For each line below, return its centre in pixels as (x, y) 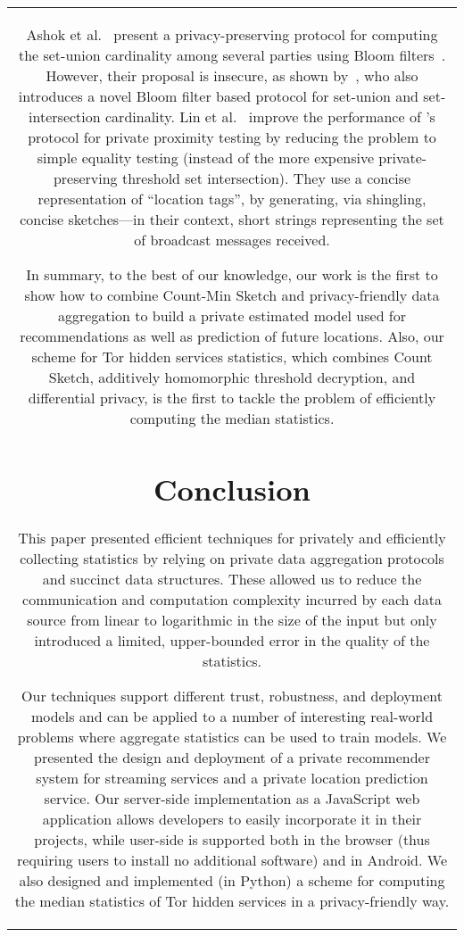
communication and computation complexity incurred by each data (232, 600)
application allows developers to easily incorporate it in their (232, 819)
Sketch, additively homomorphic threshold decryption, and (232, 377)
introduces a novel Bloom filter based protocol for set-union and (218, 96)
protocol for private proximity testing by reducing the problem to (232, 137)
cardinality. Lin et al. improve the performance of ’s (270, 116)
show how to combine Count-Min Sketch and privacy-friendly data (232, 295)
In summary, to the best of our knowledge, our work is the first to (232, 274)
